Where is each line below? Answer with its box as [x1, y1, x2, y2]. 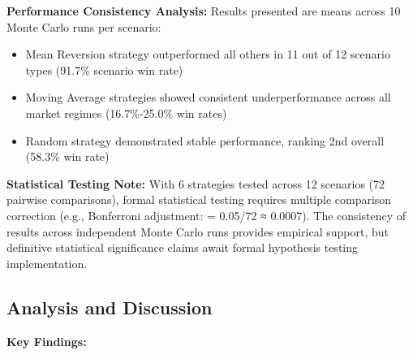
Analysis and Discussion [6, 294, 213, 319]
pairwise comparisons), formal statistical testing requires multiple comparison [6, 191, 392, 208]
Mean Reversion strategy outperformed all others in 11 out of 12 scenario [25, 45, 390, 63]
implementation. [6, 254, 88, 271]
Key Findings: [6, 332, 87, 349]
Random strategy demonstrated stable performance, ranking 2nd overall [25, 132, 385, 149]
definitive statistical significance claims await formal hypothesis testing [6, 239, 359, 256]
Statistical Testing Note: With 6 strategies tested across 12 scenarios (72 [6, 175, 385, 192]
